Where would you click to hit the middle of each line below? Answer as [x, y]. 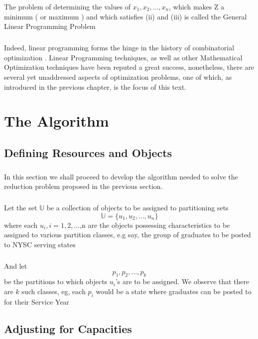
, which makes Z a [197, 6]
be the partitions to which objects [56, 281]
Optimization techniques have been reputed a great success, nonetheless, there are [129, 67]
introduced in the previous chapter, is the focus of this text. [95, 86]
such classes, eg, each [54, 291]
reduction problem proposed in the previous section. [83, 186]
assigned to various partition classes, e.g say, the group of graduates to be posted [128, 235]
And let [16, 265]
